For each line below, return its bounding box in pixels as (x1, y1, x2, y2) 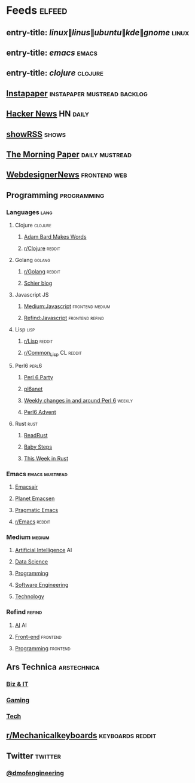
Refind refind (6, 608, 42, 616)
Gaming (6, 696, 30, 704)
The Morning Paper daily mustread (6, 149, 132, 159)
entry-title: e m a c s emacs (6, 47, 97, 57)
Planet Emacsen (14, 495, 55, 502)
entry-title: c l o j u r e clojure (6, 68, 103, 78)
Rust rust (14, 420, 38, 427)
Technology (14, 593, 45, 600)
